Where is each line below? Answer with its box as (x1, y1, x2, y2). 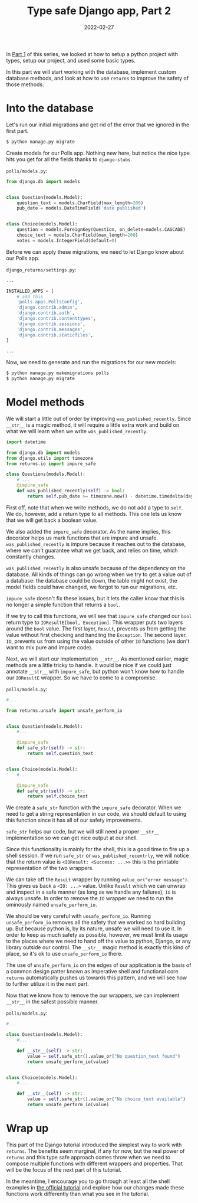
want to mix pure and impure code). (6, 643, 93, 650)
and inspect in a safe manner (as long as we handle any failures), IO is (6, 888, 176, 895)
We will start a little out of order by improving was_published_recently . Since (6, 415, 192, 422)
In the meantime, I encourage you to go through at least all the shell (6, 1178, 170, 1185)
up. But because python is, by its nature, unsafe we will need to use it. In (6, 925, 182, 932)
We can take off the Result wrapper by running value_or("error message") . (6, 876, 189, 883)
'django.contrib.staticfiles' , (16, 332, 94, 338)
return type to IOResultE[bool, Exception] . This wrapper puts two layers (6, 619, 183, 626)
